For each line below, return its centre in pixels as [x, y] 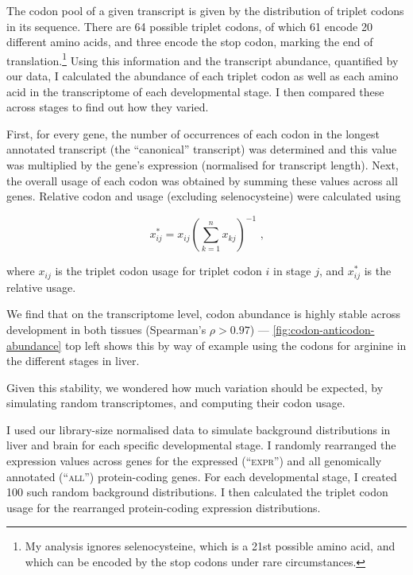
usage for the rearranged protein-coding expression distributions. [164, 507]
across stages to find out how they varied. [108, 107]
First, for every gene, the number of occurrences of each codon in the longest [193, 133]
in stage [292, 271]
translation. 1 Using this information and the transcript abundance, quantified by [203, 59]
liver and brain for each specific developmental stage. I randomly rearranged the [201, 445]
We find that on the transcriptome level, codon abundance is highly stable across [203, 314]
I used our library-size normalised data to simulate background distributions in [199, 429]
